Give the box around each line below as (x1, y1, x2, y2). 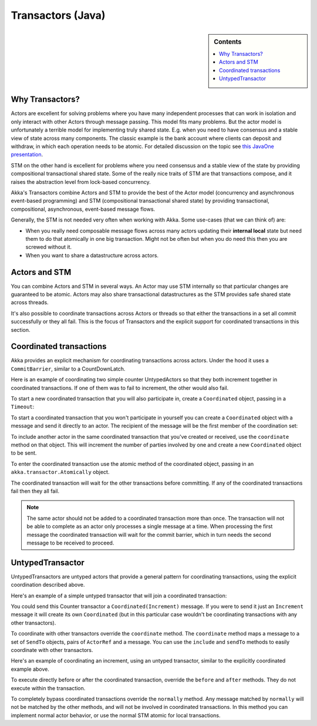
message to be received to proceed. (26, 539, 114, 546)
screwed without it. (25, 244, 72, 251)
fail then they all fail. (11, 488, 60, 495)
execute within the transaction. (11, 684, 86, 691)
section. (11, 326, 31, 333)
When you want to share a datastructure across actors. (25, 251, 158, 258)
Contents (214, 38, 242, 46)
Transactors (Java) (11, 9, 106, 22)
